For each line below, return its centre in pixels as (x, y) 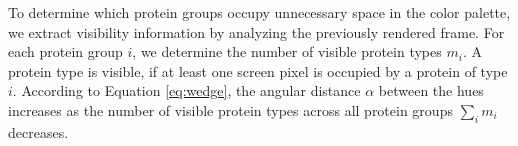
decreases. (38, 131)
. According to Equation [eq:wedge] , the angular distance (186, 90)
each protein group (65, 51)
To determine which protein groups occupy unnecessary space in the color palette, (259, 12)
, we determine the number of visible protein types (287, 51)
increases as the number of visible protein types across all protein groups (230, 109)
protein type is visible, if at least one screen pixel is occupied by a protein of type (258, 70)
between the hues (431, 90)
